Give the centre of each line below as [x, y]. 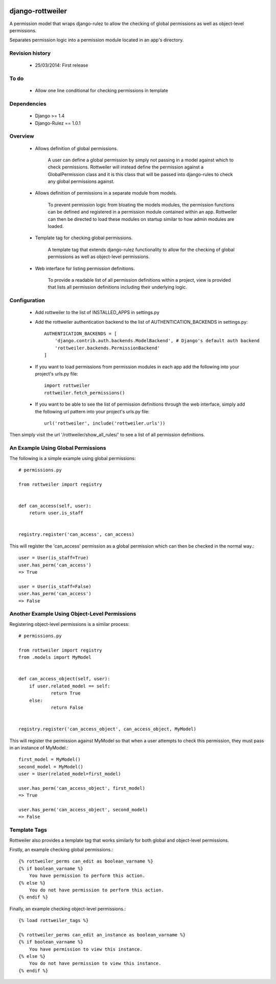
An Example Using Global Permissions [58, 448]
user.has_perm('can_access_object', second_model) [83, 810]
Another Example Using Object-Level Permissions [73, 614]
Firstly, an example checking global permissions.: [61, 850]
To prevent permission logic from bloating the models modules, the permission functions [141, 204]
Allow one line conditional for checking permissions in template [101, 91]
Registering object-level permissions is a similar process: [70, 624]
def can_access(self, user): [55, 506]
